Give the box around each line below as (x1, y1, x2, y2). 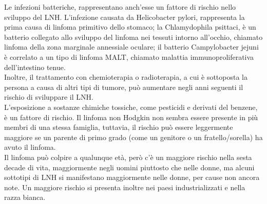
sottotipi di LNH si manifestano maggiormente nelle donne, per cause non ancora (4, 172, 260, 183)
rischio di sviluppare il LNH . (4, 92, 93, 102)
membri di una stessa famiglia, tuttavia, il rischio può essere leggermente (4, 122, 233, 132)
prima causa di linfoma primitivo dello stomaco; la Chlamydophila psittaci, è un (4, 21, 256, 32)
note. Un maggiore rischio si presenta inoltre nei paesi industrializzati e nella (4, 182, 245, 192)
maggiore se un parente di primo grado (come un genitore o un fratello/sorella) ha (4, 131, 263, 142)
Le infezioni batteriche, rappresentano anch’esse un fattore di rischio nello (4, 2, 236, 12)
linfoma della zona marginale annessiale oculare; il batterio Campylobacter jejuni (4, 41, 259, 52)
